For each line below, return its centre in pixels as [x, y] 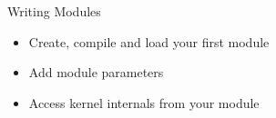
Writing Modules [54, 11]
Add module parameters [96, 72]
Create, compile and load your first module [149, 41]
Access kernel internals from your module [144, 102]
